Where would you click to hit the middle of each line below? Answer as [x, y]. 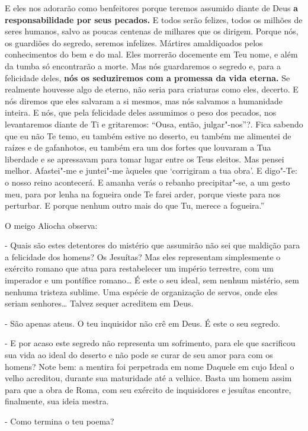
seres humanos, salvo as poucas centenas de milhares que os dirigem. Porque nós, [152, 31]
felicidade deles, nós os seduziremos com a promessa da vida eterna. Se [147, 77]
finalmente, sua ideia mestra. [57, 401]
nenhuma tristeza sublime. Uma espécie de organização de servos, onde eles [141, 291]
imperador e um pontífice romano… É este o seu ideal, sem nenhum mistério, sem [152, 280]
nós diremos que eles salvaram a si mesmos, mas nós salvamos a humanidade [144, 100]
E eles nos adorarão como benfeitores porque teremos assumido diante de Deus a [152, 8]
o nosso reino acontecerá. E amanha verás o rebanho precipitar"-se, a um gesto [147, 182]
